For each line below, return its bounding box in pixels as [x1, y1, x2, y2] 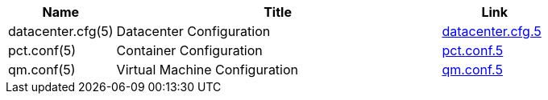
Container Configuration [116, 42, 263, 58]
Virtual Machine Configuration [116, 62, 299, 78]
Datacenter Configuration [116, 23, 271, 39]
